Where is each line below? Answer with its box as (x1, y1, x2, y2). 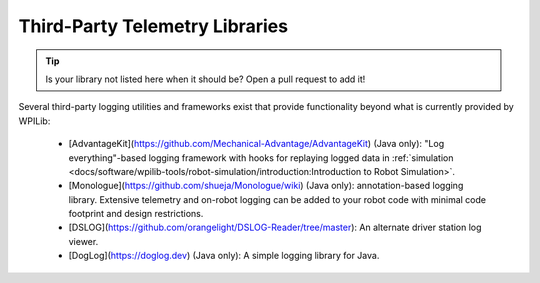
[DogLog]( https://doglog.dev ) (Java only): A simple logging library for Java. (68, 250, 380, 262)
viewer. (68, 235, 99, 247)
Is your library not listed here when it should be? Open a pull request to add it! (45, 73, 366, 85)
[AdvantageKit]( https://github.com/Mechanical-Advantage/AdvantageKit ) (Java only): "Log (68, 138, 445, 150)
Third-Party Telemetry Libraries (18, 15, 289, 37)
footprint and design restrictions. (68, 208, 204, 220)
